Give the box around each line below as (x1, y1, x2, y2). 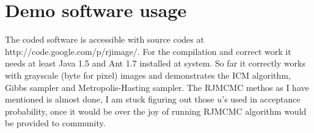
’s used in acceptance (222, 93, 301, 106)
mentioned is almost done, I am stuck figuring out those (5, 93, 214, 106)
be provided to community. (5, 117, 106, 129)
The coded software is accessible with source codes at (5, 33, 204, 46)
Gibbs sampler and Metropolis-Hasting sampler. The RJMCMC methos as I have (5, 81, 309, 93)
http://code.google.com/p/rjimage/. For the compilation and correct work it (5, 45, 291, 57)
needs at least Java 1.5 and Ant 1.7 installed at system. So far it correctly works (5, 57, 305, 70)
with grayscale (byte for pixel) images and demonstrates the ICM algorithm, (5, 68, 291, 81)
